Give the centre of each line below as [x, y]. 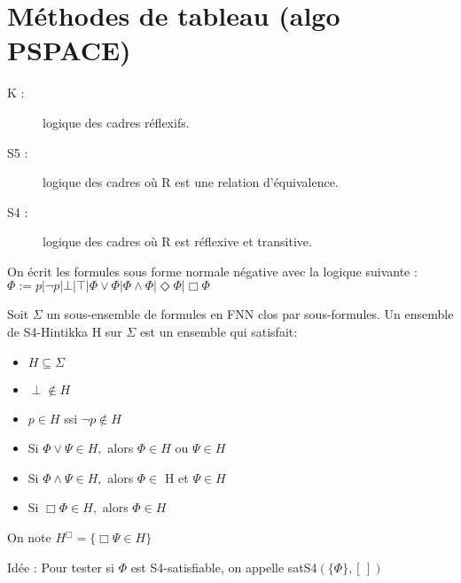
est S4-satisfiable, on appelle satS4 [224, 567]
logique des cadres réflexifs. [116, 122]
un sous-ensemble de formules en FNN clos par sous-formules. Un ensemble [250, 314]
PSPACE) [69, 50]
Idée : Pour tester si [61, 567]
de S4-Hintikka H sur [65, 332]
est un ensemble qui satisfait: [219, 332]
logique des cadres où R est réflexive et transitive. [177, 241]
